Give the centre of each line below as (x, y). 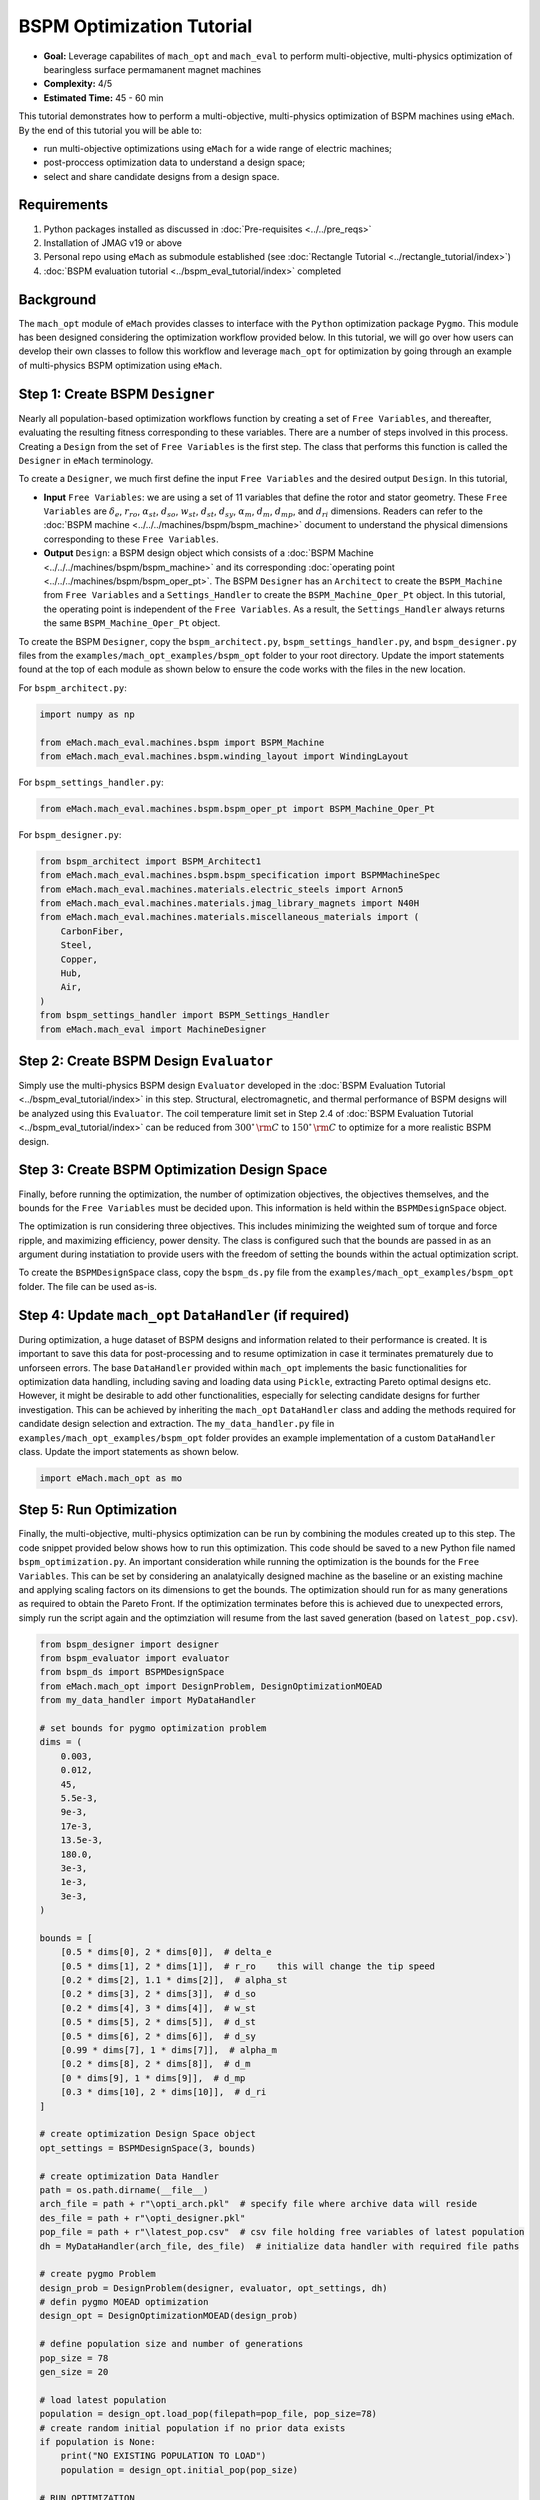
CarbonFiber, (92, 931)
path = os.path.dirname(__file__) (124, 2189)
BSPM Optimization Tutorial (135, 26)
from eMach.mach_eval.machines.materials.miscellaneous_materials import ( (229, 917)
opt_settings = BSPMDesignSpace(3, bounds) (148, 2148)
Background (57, 299)
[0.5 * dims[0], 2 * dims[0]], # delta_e (166, 1952)
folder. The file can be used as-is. (87, 1286)
